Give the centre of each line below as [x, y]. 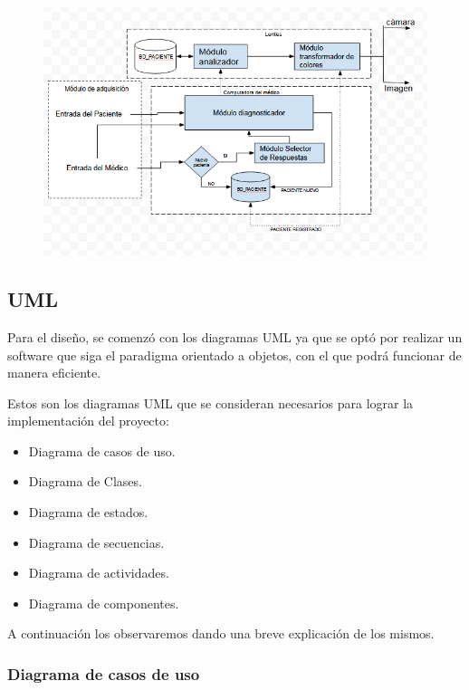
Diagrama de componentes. [104, 603]
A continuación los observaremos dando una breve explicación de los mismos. [221, 633]
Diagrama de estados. [88, 512]
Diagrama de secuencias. [96, 542]
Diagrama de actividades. [99, 573]
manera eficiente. [54, 373]
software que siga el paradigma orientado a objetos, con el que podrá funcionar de [234, 355]
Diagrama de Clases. [85, 481]
